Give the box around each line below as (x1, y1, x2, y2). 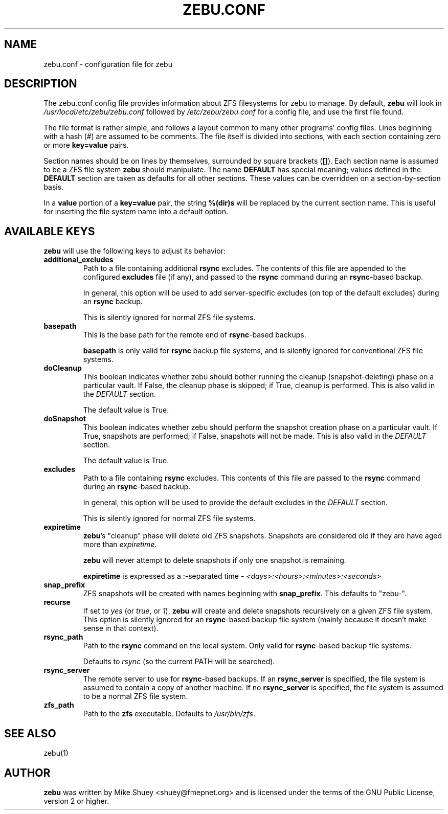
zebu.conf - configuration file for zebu (43, 59, 172, 69)
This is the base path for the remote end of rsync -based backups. (83, 330, 306, 340)
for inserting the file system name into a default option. (43, 207, 229, 216)
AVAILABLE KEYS (4, 224, 95, 238)
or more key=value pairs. (43, 141, 129, 150)
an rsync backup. (83, 297, 143, 306)
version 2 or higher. (43, 796, 109, 805)
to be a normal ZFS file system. (83, 692, 188, 701)
